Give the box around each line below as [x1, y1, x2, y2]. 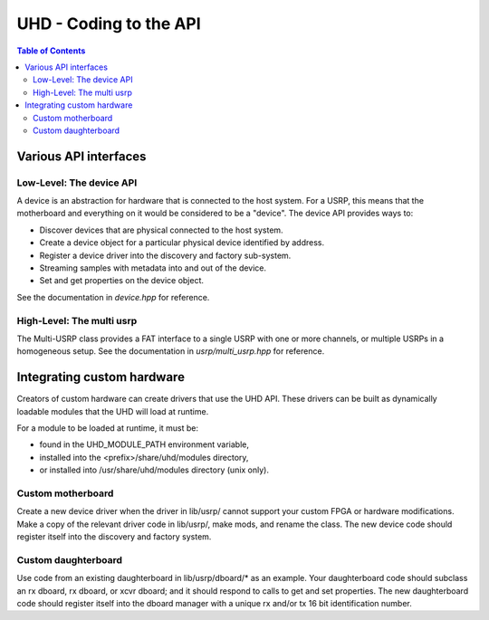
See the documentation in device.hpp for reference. [16, 291, 210, 302]
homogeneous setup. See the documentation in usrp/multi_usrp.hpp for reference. [16, 346, 325, 357]
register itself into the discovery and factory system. [16, 531, 212, 542]
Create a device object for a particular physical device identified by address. [39, 237, 325, 248]
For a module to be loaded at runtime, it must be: [16, 423, 199, 434]
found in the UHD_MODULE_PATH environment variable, [39, 439, 249, 450]
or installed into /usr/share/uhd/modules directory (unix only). [39, 464, 270, 475]
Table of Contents [16, 45, 86, 56]
